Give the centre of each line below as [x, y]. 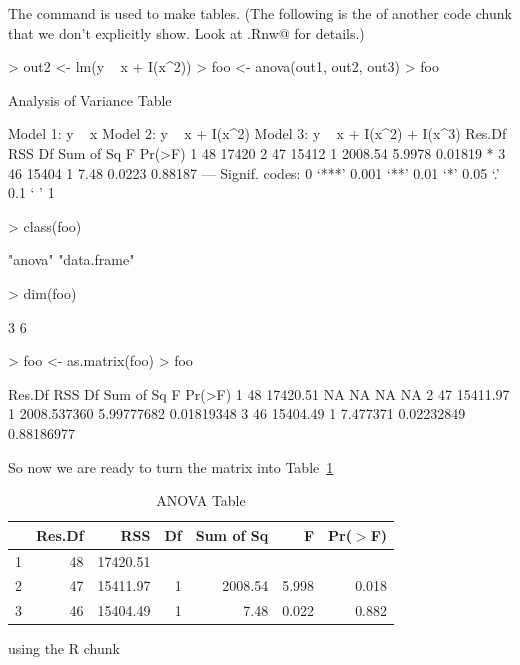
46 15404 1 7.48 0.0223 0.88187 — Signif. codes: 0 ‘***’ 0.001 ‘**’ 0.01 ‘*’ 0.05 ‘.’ [254, 172]
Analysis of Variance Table [90, 99]
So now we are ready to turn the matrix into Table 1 [171, 466]
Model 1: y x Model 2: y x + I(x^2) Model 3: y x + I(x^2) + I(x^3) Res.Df [257, 133]
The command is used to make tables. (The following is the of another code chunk [260, 13]
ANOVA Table [201, 500]
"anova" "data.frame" [71, 259]
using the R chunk [64, 648]
